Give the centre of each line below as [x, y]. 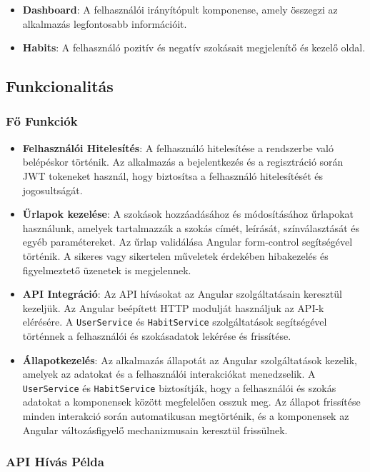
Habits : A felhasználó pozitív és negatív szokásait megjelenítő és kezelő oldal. [194, 47]
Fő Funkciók [42, 121]
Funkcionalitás [60, 86]
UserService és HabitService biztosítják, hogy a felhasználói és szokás [179, 387]
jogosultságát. [52, 190]
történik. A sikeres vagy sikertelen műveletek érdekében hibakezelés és [175, 255]
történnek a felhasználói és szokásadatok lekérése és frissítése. [157, 335]
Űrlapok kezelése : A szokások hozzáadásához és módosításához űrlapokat [188, 214]
